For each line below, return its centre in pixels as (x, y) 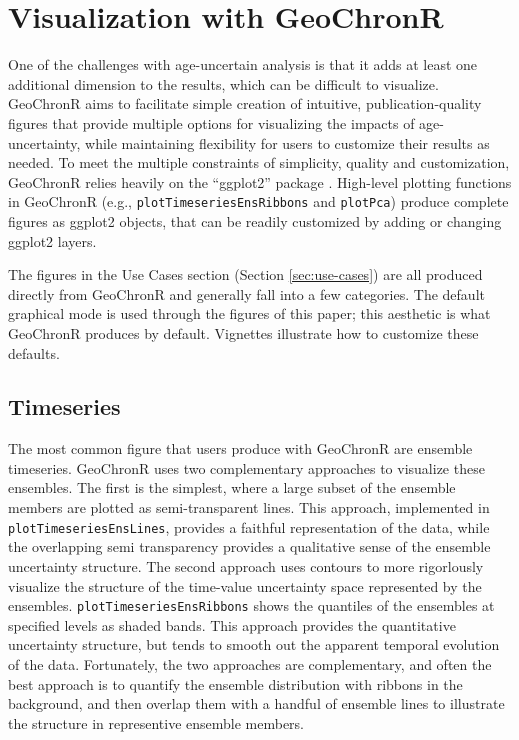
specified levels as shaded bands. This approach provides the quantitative (232, 624)
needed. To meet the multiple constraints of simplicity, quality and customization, (259, 162)
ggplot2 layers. (52, 240)
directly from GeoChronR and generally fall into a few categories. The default (246, 293)
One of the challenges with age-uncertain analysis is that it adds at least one (243, 64)
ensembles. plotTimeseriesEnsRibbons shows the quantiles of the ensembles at (251, 605)
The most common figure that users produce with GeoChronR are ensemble (240, 448)
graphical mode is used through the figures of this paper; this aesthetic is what (249, 313)
